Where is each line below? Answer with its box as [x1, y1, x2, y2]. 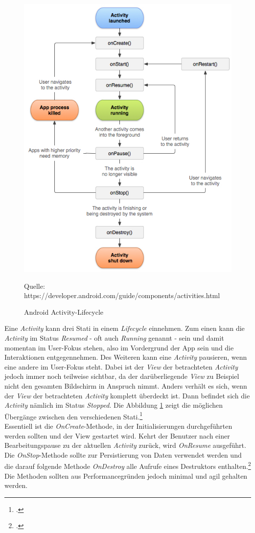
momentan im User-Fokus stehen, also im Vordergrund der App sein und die [4, 342, 234, 352]
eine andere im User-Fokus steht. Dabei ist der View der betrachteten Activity [4, 361, 238, 371]
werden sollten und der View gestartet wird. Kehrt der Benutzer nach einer [4, 430, 230, 440]
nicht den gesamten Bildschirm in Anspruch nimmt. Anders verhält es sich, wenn [4, 380, 247, 391]
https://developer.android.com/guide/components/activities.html [24, 290, 220, 301]
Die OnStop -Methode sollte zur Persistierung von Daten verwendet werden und [4, 449, 242, 460]
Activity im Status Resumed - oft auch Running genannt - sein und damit [4, 332, 224, 343]
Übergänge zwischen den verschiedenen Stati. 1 [4, 410, 143, 421]
